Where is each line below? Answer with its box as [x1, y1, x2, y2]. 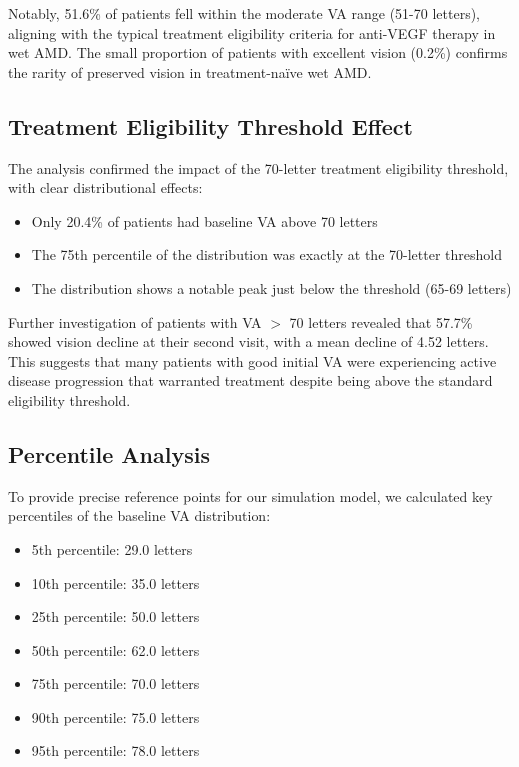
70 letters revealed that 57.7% [289, 311, 473, 332]
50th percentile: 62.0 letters [31, 639, 200, 660]
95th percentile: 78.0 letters [31, 740, 200, 761]
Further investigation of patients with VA [8, 311, 262, 332]
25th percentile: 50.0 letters [31, 606, 200, 627]
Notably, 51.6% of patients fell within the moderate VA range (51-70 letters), [8, 3, 480, 23]
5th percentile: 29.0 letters [31, 538, 193, 559]
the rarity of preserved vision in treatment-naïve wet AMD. [8, 61, 372, 82]
